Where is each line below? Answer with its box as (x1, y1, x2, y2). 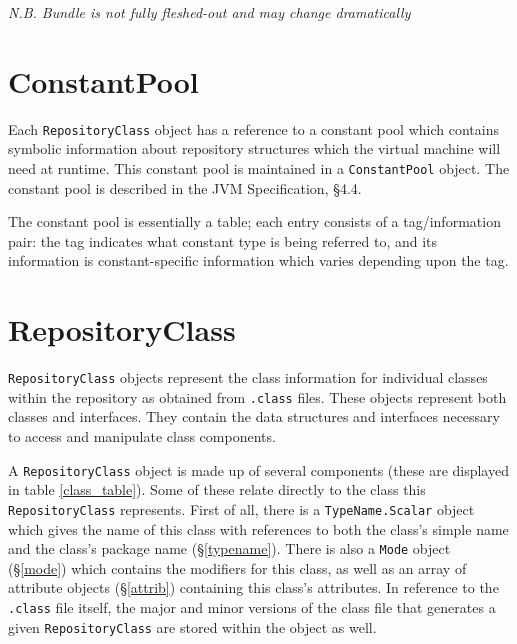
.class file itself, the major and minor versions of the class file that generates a (8, 596, 496, 617)
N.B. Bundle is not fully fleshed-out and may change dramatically (8, 2, 411, 22)
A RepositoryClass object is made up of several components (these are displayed (8, 459, 509, 480)
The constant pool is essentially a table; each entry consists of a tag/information (8, 211, 501, 232)
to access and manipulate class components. (8, 426, 276, 447)
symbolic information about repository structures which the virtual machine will (8, 138, 501, 159)
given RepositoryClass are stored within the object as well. (8, 616, 377, 637)
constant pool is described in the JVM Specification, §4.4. (8, 177, 362, 198)
